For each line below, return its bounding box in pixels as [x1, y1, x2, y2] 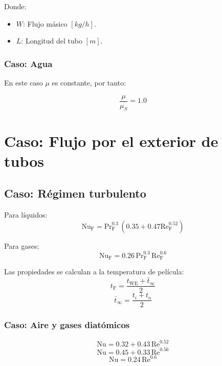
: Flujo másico [23, 18, 68, 29]
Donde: [4, 1, 27, 11]
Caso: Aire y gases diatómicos [4, 318, 130, 331]
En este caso [4, 77, 43, 88]
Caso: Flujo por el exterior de [4, 130, 218, 151]
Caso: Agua [4, 57, 53, 70]
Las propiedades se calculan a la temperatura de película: [4, 266, 184, 277]
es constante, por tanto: [52, 77, 126, 88]
